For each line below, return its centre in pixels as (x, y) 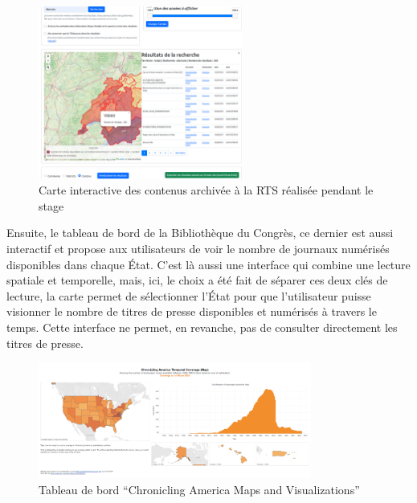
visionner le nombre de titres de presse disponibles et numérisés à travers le (192, 311)
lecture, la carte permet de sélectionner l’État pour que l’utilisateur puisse (189, 295)
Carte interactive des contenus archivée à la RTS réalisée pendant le (206, 190)
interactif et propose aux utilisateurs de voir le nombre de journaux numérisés (198, 249)
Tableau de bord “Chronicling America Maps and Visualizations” (199, 489)
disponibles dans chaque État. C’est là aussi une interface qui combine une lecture (208, 264)
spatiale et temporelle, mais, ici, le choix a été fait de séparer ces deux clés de (197, 280)
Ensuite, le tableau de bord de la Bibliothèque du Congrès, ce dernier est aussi (200, 233)
